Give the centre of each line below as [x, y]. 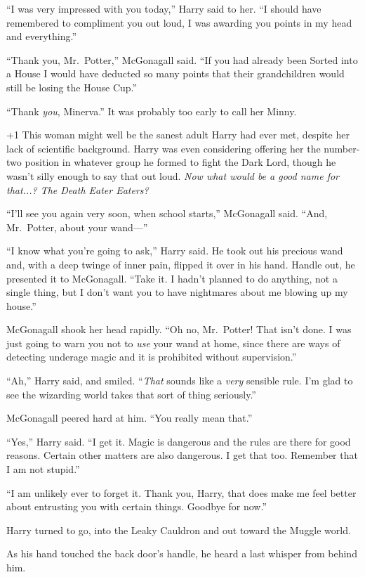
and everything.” [42, 36]
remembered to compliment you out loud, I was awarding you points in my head [179, 22]
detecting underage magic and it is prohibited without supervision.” [152, 357]
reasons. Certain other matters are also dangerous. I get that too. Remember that [182, 455]
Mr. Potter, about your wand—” [77, 227]
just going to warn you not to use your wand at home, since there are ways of [173, 343]
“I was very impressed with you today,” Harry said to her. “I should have [164, 8]
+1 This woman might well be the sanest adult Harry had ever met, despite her [178, 135]
